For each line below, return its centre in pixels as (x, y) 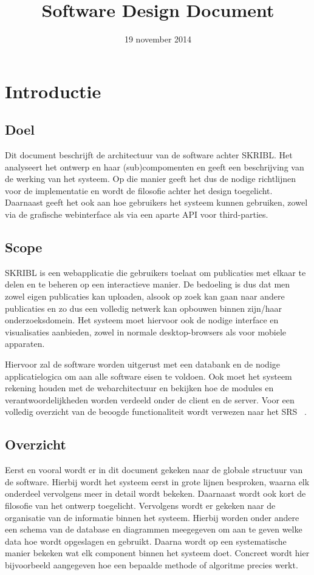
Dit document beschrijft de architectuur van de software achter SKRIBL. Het (149, 155)
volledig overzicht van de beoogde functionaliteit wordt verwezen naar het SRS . (156, 412)
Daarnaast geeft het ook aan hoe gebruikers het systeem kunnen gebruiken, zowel (156, 202)
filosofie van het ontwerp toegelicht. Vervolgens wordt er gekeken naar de (140, 505)
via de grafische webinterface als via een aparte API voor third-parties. (137, 214)
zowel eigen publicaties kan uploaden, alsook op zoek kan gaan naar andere (145, 296)
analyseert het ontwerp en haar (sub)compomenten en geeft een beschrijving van (155, 166)
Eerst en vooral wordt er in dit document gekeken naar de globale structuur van (154, 470)
